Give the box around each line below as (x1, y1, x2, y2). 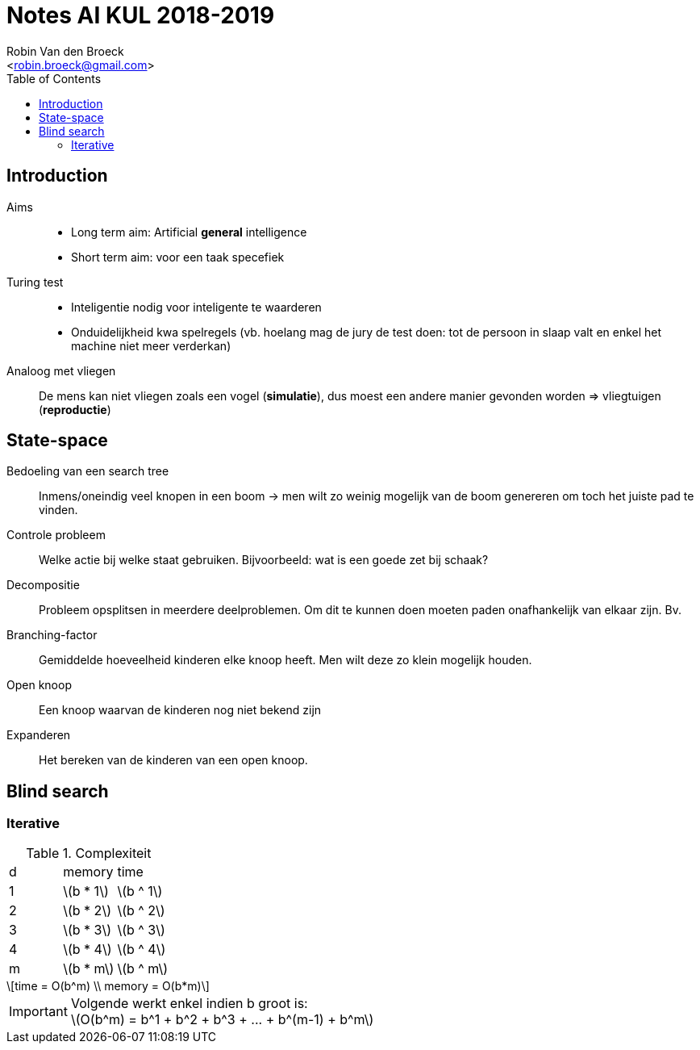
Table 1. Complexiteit (26, 844, 152, 861)
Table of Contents (6, 71, 102, 86)
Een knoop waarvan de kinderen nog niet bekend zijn (39, 703, 322, 717)
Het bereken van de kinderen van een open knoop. (39, 753, 308, 768)
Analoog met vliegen (6, 363, 116, 378)
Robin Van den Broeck (6, 44, 124, 58)
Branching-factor (6, 628, 98, 642)
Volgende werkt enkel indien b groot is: (70, 994, 308, 1011)
